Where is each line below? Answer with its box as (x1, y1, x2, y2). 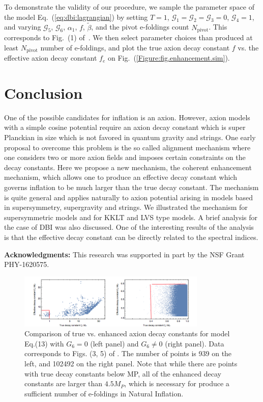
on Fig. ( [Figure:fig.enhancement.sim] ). (108, 52, 230, 63)
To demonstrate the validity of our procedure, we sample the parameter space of (4, 2, 254, 12)
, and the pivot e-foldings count (91, 21, 189, 32)
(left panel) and (90, 338, 139, 349)
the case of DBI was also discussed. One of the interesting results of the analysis (4, 222, 254, 232)
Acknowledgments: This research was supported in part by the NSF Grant (4, 249, 245, 259)
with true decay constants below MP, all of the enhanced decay (24, 368, 221, 379)
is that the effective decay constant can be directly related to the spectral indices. (4, 231, 258, 242)
